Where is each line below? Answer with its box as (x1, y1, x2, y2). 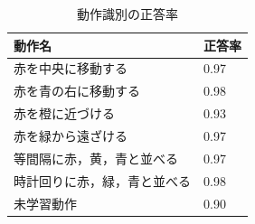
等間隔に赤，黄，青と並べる (14, 148, 178, 167)
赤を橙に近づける (14, 104, 115, 123)
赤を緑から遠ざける (14, 126, 127, 145)
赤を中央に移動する (14, 59, 127, 78)
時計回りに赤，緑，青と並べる (14, 171, 191, 190)
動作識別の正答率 (77, 5, 178, 23)
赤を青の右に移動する (14, 81, 140, 100)
